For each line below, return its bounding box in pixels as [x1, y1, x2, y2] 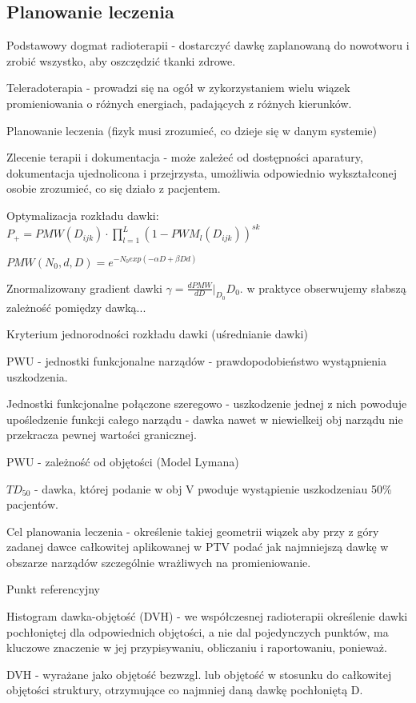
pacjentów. [6, 496, 58, 513]
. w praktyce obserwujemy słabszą [239, 279, 406, 296]
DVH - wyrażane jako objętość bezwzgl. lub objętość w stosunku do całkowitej [6, 665, 392, 682]
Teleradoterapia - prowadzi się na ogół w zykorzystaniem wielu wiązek [6, 79, 350, 96]
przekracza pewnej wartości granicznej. [6, 426, 197, 443]
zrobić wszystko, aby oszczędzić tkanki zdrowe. [6, 52, 236, 69]
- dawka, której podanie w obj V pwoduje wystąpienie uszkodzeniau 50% [34, 480, 392, 497]
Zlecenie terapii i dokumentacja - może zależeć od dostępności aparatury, [6, 149, 363, 166]
